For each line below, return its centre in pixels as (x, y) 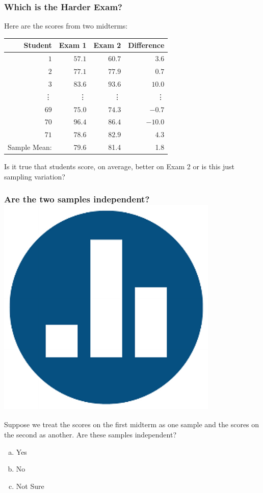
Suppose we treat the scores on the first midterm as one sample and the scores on (132, 424)
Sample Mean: (30, 147)
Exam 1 (73, 45)
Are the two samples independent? (77, 199)
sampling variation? (35, 176)
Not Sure (30, 486)
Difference (146, 45)
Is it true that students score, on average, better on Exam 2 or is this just (120, 166)
